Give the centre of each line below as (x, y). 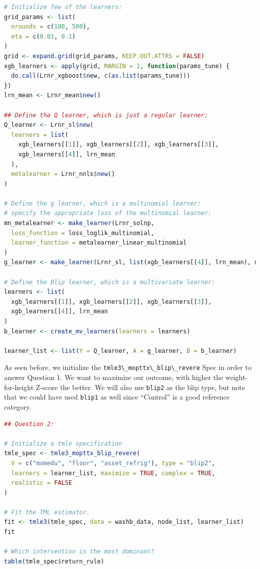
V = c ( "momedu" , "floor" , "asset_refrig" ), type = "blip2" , (113, 463)
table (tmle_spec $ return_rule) (54, 561)
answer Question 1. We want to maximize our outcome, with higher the (114, 377)
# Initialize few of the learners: (63, 7)
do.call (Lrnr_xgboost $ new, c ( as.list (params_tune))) (101, 76)
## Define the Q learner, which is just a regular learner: (106, 115)
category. (18, 406)
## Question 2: (29, 424)
